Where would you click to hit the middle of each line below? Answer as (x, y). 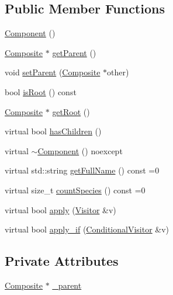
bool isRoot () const (41, 91)
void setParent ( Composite (53, 72)
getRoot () (71, 111)
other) (118, 72)
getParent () (74, 52)
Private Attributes (62, 261)
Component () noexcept (80, 150)
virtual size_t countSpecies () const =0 (75, 190)
